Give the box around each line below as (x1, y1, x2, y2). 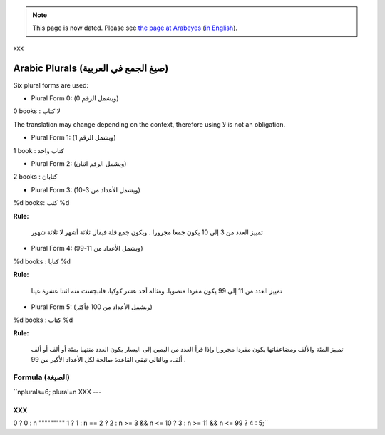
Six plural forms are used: (13, 80, 89, 89)
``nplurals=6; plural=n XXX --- (13, 387, 102, 396)
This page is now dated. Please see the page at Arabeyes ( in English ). (32, 23, 238, 32)
